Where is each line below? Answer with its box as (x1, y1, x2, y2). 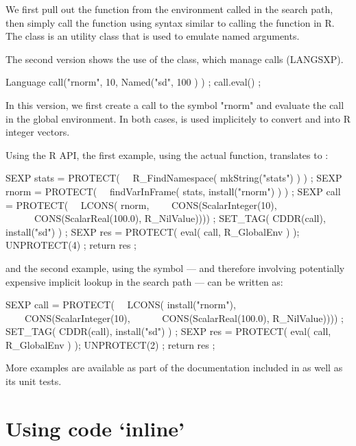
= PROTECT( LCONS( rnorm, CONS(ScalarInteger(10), (5, 197, 277, 212)
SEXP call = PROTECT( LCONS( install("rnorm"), (5, 297, 236, 312)
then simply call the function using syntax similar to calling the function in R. (5, 15, 335, 29)
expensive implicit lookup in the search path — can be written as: (5, 274, 283, 288)
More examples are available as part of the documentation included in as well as (5, 360, 343, 375)
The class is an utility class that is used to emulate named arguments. (5, 29, 300, 43)
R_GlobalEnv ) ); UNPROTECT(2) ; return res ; (5, 337, 215, 351)
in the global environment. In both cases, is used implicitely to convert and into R (5, 111, 351, 125)
